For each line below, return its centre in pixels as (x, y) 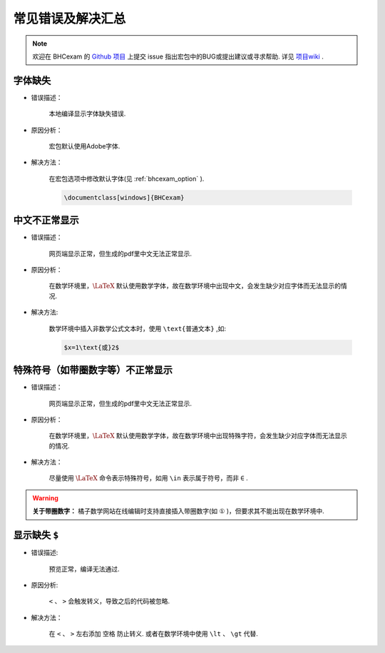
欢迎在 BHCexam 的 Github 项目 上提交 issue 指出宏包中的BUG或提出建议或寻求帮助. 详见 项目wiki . (178, 56)
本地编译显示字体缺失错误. (87, 113)
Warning (45, 498)
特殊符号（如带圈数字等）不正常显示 (93, 370)
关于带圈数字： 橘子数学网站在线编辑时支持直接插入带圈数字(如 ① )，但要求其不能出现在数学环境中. (178, 511)
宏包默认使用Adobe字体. (84, 146)
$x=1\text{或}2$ (92, 347)
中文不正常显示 (46, 220)
